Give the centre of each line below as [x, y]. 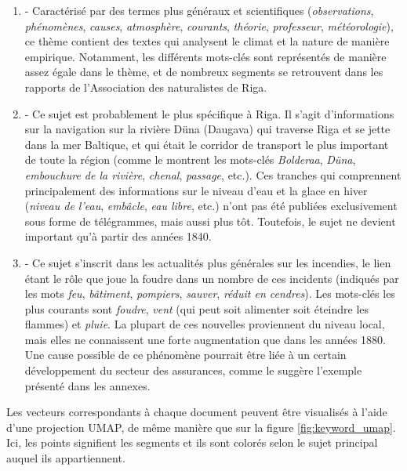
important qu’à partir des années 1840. [118, 236]
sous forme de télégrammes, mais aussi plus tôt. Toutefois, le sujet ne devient [210, 221]
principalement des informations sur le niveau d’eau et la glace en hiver [196, 190]
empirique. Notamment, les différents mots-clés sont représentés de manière [205, 56]
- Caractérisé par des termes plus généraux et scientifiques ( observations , [199, 10]
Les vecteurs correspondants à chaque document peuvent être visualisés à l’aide [197, 412]
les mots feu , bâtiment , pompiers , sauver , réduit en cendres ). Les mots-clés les [210, 293]
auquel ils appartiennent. [66, 458]
